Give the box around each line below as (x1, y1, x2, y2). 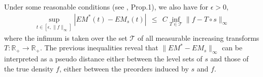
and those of (210, 53, 249, 64)
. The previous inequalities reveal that (40, 42, 158, 53)
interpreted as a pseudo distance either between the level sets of (4, 53, 203, 64)
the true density (4, 63, 54, 73)
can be (222, 42, 243, 53)
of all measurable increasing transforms (138, 32, 259, 43)
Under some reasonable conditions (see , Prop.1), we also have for (4, 2, 209, 12)
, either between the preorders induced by (59, 63, 189, 73)
